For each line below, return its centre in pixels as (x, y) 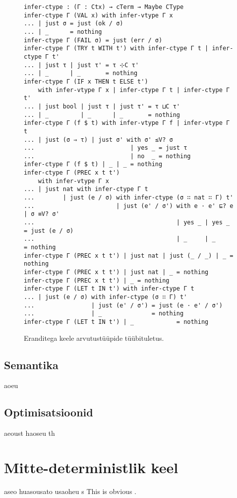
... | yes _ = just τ (106, 148)
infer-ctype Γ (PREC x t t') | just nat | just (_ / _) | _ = (129, 255)
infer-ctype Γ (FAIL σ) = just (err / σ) (93, 40)
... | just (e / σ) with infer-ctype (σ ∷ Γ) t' (106, 297)
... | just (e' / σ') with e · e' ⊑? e (129, 206)
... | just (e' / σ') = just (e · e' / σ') (123, 305)
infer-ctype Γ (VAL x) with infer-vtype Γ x (98, 15)
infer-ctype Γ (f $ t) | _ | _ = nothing (93, 164)
